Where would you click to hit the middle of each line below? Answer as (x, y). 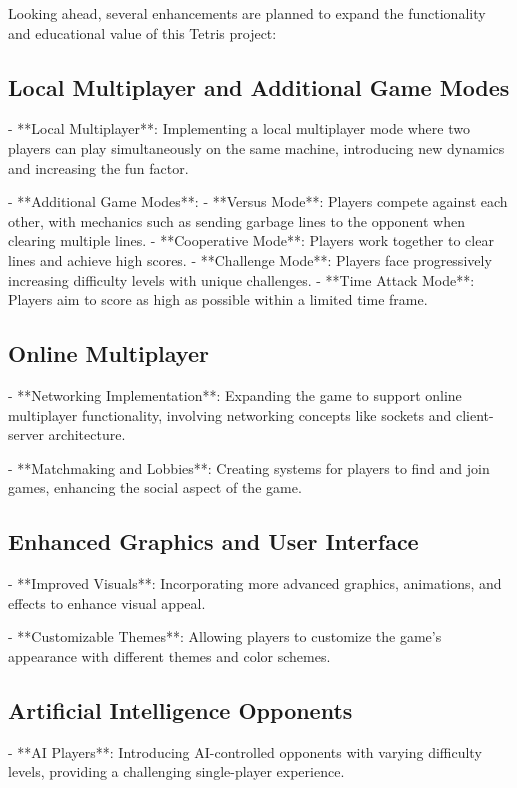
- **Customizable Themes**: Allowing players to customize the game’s (225, 636)
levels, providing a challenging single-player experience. (176, 771)
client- (474, 414)
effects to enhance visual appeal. (107, 602)
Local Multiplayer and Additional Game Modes (259, 86)
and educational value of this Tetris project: (142, 32)
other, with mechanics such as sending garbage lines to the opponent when (237, 220)
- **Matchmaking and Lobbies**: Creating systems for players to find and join (249, 467)
